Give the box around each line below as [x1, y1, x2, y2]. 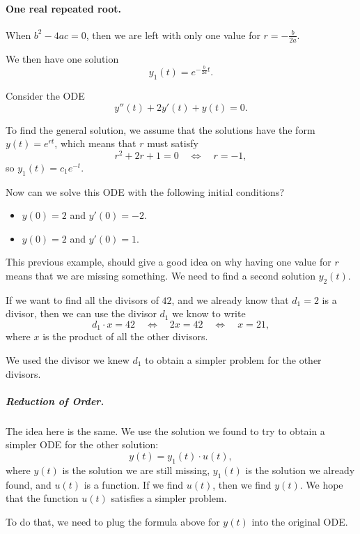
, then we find [212, 477, 272, 491]
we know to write [172, 306, 246, 321]
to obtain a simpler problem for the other [145, 353, 322, 367]
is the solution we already [245, 462, 355, 477]
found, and [6, 477, 52, 491]
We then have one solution [6, 51, 119, 66]
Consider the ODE [6, 88, 85, 102]
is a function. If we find [84, 477, 184, 491]
